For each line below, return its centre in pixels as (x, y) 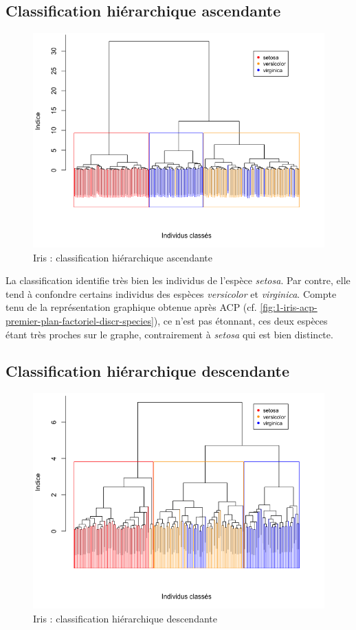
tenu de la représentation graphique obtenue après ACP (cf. (131, 307)
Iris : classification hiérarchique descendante (125, 618)
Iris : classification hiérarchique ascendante (123, 257)
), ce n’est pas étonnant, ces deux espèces (241, 320)
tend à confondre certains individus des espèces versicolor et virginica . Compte (171, 293)
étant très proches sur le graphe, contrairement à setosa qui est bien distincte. (169, 334)
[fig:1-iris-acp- (289, 307)
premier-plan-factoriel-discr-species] (80, 320)
